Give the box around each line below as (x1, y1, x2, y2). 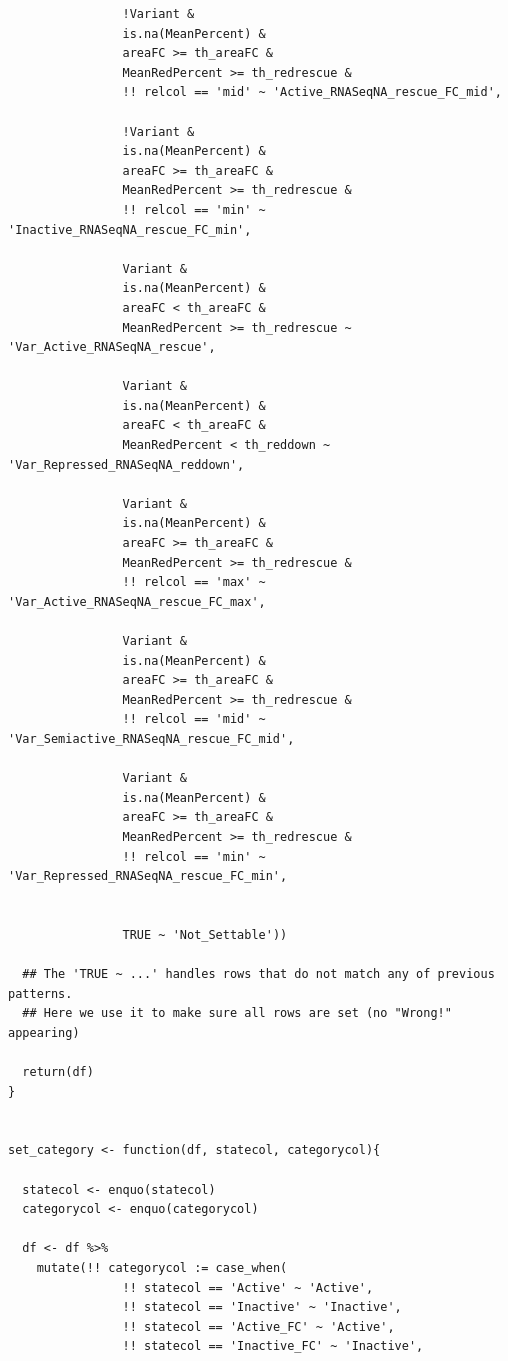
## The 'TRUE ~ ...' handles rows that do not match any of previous (22, 967, 495, 982)
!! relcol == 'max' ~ (122, 575, 266, 590)
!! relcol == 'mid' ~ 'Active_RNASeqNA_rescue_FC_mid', (122, 85, 502, 100)
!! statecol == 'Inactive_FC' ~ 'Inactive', (122, 1339, 424, 1354)
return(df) (22, 1065, 94, 1080)
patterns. (8, 986, 73, 1001)
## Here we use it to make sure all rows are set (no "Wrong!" (22, 1006, 452, 1021)
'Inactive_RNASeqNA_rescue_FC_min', (8, 222, 252, 237)
